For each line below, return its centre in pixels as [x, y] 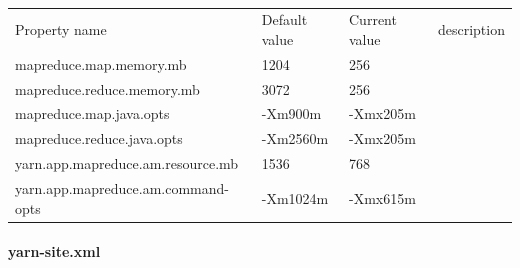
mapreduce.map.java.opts [92, 113]
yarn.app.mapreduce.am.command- [122, 187]
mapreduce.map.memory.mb [101, 63]
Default [284, 19]
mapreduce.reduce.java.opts [99, 138]
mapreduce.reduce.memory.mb [107, 88]
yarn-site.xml [54, 251]
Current [373, 19]
